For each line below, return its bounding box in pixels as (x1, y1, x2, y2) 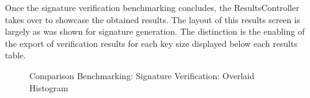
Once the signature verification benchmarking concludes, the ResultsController (5, 1, 300, 13)
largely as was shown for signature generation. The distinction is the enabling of (5, 25, 305, 38)
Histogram (29, 81, 68, 94)
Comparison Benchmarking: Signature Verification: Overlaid (29, 69, 255, 82)
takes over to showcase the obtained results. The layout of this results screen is (5, 13, 300, 26)
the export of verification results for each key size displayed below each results (5, 37, 298, 49)
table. (5, 49, 26, 61)
